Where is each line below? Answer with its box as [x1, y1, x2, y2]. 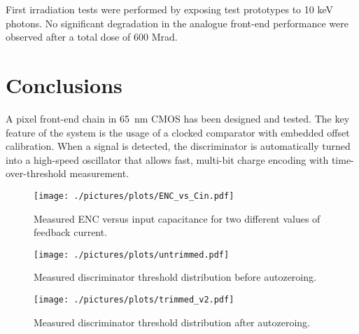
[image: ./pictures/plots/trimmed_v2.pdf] [34, 294, 234, 305]
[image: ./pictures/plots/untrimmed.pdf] [34, 249, 230, 260]
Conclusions [6, 70, 122, 99]
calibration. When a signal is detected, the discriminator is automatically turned [6, 139, 351, 153]
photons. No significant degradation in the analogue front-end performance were [6, 15, 349, 30]
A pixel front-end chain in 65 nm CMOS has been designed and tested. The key [6, 111, 350, 125]
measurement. [69, 166, 129, 181]
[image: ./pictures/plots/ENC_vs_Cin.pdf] [34, 190, 234, 201]
